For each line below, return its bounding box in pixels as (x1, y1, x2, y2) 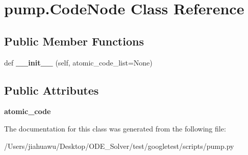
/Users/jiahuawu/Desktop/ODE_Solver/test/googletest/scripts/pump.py (4, 140, 234, 151)
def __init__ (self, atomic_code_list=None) (4, 57, 153, 68)
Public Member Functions (4, 33, 144, 49)
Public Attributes (4, 82, 99, 98)
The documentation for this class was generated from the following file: (4, 123, 226, 134)
